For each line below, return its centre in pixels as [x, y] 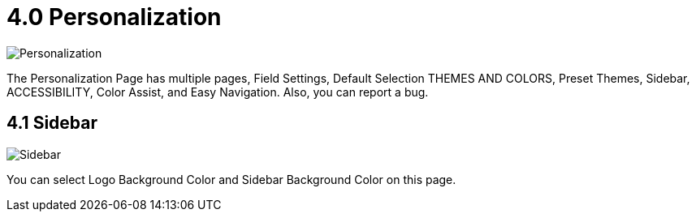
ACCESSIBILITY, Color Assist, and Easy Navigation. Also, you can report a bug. [218, 92]
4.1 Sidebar [52, 123]
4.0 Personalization [114, 17]
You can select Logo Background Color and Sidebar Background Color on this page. [231, 179]
